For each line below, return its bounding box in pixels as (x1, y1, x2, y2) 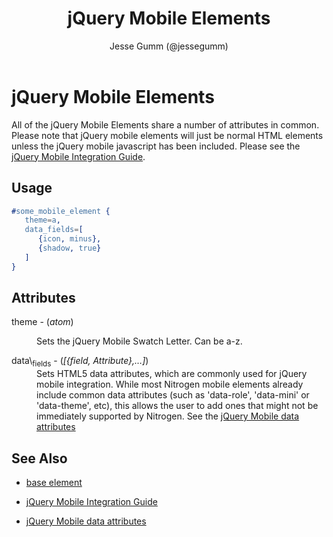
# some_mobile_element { (11, 206, 111, 216)
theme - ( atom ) (11, 316, 74, 328)
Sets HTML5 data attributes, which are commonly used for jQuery (36, 368, 308, 380)
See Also (11, 450, 68, 467)
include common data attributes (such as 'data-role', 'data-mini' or (36, 389, 310, 401)
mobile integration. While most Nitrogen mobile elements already (36, 378, 304, 391)
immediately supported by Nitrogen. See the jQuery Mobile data (36, 410, 300, 422)
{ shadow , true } (37, 243, 102, 253)
